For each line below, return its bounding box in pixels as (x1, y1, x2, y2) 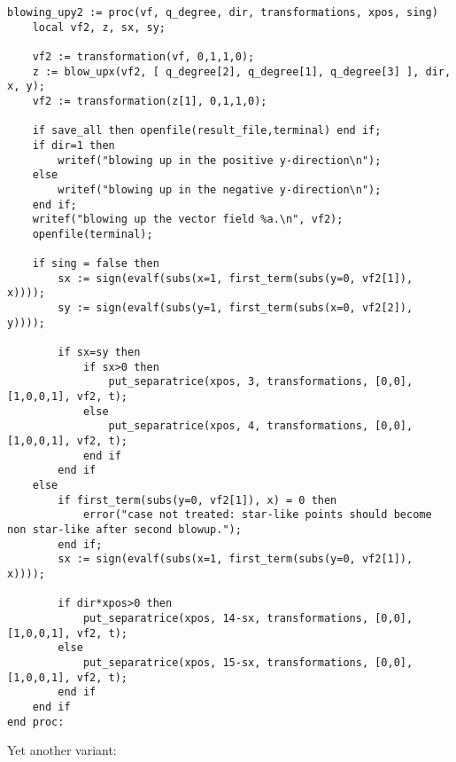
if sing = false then (32, 257, 159, 271)
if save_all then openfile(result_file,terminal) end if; (32, 124, 382, 137)
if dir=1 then (32, 138, 115, 152)
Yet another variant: (7, 741, 117, 759)
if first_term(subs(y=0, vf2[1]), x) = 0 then (58, 493, 337, 507)
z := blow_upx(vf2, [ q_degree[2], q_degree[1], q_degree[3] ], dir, (32, 65, 452, 78)
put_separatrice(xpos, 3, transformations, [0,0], (108, 375, 413, 389)
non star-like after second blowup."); (7, 522, 242, 536)
